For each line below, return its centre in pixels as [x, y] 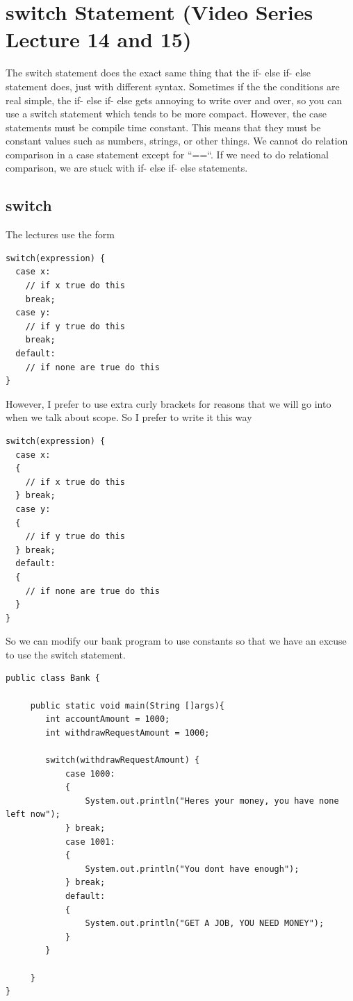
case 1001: [90, 842]
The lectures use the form [60, 234]
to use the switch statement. [66, 654]
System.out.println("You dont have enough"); [192, 869]
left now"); [33, 814]
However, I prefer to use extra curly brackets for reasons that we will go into [169, 403]
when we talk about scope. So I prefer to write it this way [129, 417]
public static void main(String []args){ [127, 705]
